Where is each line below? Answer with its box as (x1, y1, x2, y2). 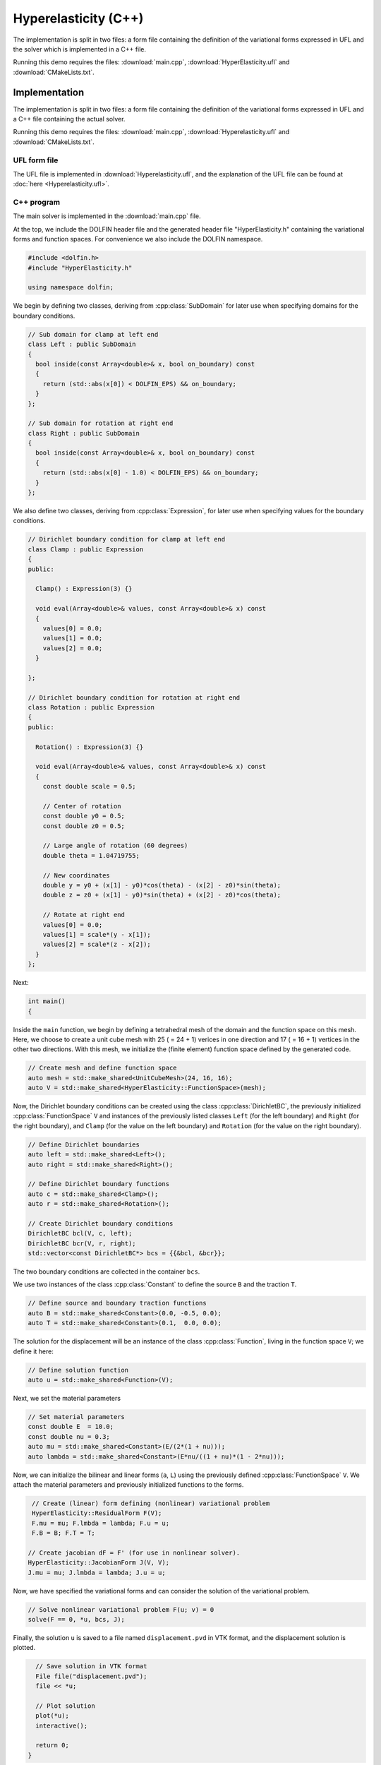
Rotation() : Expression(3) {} (35, 743, 144, 751)
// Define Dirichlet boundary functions (28, 1180, 169, 1188)
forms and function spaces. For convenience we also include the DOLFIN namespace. (13, 235, 263, 244)
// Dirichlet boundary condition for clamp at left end (28, 535, 226, 544)
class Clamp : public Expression (28, 545, 144, 554)
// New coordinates (42, 871, 111, 879)
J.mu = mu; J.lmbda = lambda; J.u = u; (28, 1568, 166, 1576)
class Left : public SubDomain (28, 340, 137, 349)
